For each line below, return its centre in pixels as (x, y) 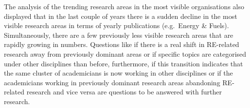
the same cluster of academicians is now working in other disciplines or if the (118, 73)
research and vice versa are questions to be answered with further (124, 92)
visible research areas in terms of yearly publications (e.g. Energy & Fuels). (116, 25)
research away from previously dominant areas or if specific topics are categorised (125, 54)
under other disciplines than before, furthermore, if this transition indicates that (124, 63)
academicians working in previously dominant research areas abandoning (112, 82)
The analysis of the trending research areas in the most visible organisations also (124, 6)
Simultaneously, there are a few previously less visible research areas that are (119, 35)
